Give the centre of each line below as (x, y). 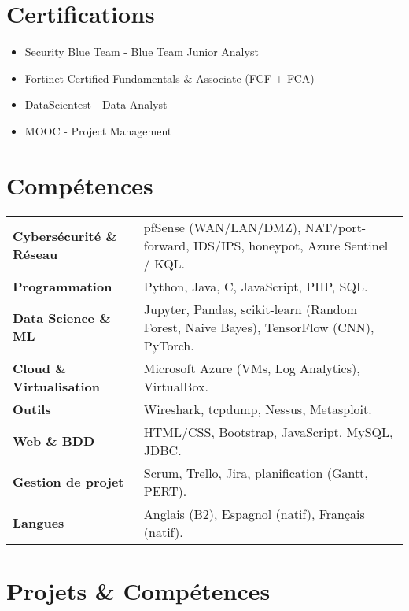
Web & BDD (54, 441)
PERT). (165, 491)
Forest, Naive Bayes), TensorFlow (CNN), (259, 327)
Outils (32, 409)
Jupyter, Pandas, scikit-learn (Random (250, 309)
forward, (166, 245)
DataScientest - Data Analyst (96, 104)
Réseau (35, 254)
